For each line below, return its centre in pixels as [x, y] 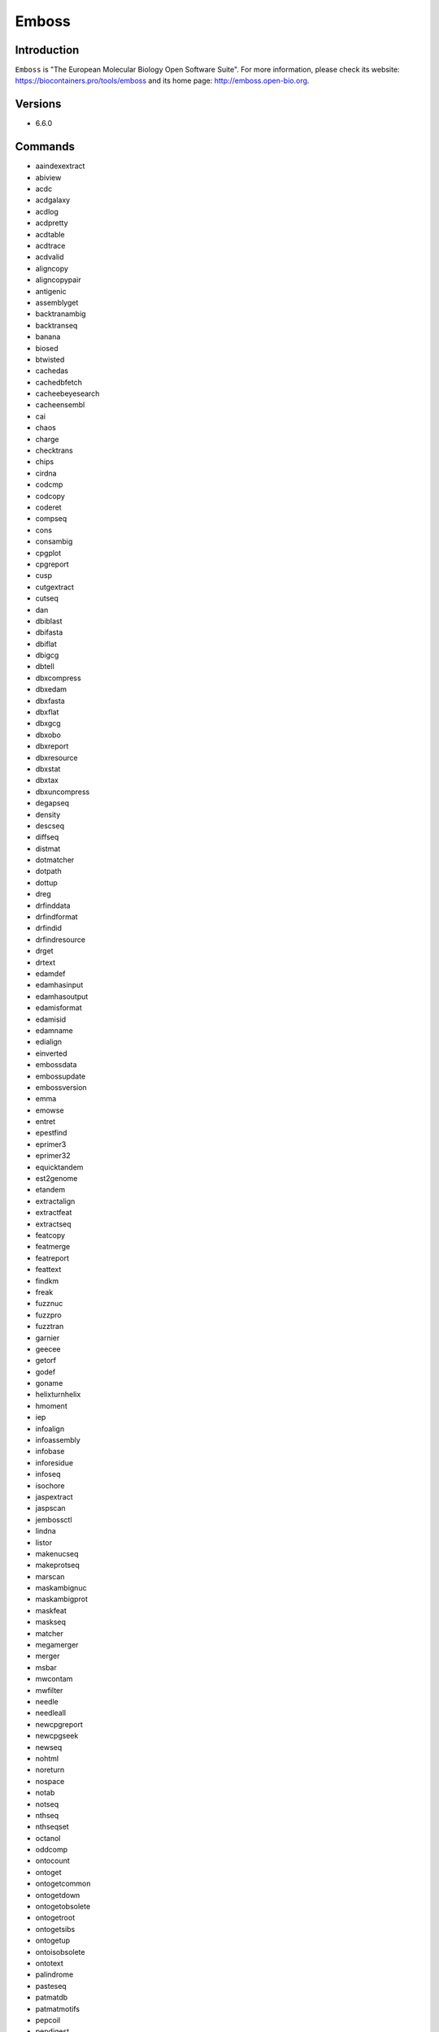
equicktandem [59, 1167]
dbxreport [52, 746]
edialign [49, 1042]
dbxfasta [50, 701]
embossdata [56, 1065]
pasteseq [51, 1986]
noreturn [50, 1770]
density [48, 814]
